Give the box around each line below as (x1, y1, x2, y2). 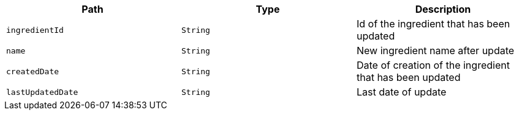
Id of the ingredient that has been (356, 18, 510, 30)
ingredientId (6, 25, 64, 35)
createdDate (6, 66, 59, 76)
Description (415, 3, 471, 15)
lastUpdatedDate (6, 87, 78, 97)
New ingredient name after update (356, 44, 515, 57)
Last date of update (356, 86, 447, 98)
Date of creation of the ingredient (356, 59, 510, 71)
